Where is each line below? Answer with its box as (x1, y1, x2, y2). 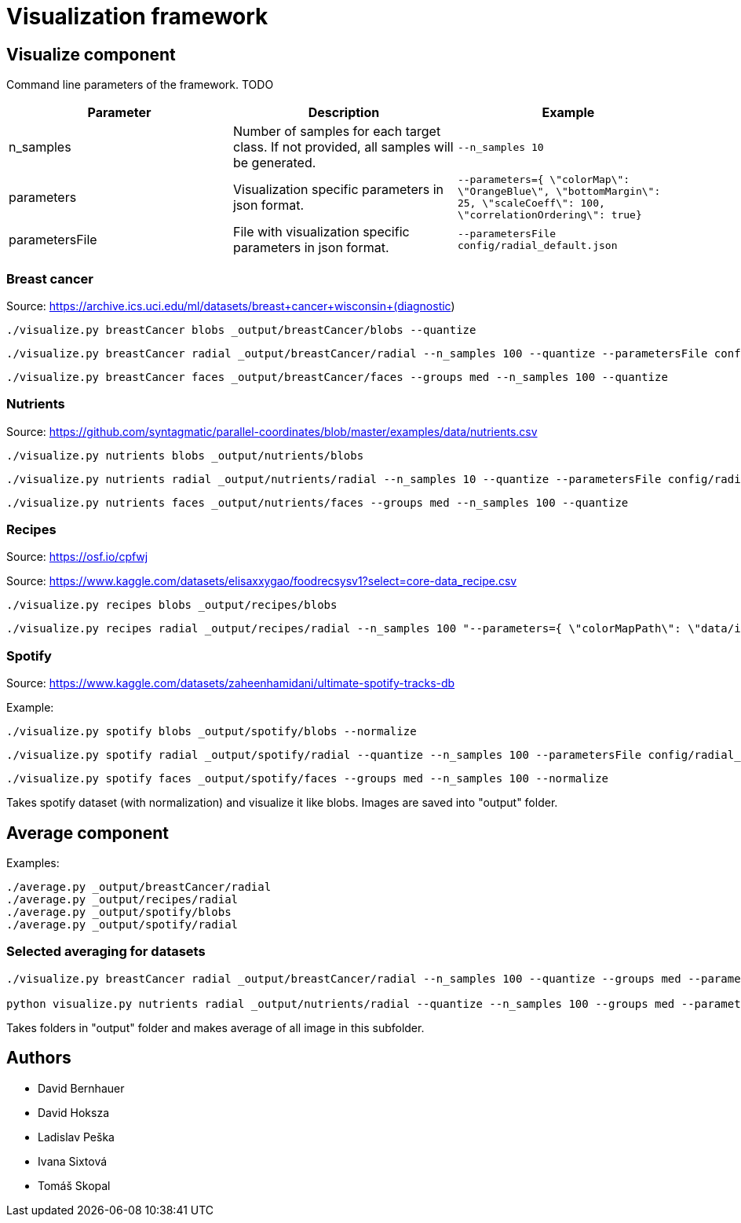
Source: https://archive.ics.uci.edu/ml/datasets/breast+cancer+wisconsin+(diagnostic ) (6, 298, 455, 313)
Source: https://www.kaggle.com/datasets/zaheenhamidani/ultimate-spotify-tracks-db (6, 676, 455, 690)
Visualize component (6, 44, 176, 64)
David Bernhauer (38, 1081, 125, 1095)
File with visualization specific (232, 224, 410, 240)
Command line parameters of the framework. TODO (6, 78, 274, 92)
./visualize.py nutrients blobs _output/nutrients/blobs (6, 449, 364, 462)
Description (308, 104, 380, 121)
